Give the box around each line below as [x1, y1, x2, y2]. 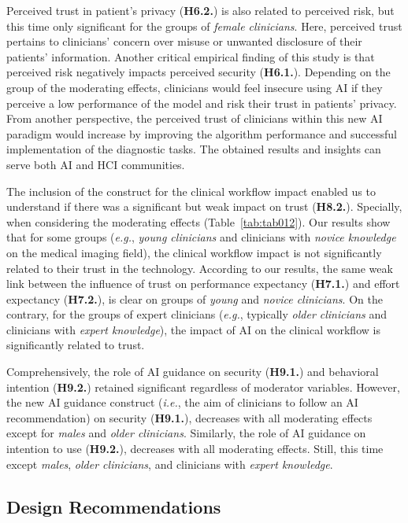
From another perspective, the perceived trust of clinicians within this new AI [6, 110, 383, 127]
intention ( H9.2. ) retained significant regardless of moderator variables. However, [6, 378, 400, 395]
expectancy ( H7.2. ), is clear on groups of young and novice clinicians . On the [6, 290, 383, 307]
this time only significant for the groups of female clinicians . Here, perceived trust [6, 17, 402, 34]
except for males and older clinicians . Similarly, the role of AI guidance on [6, 425, 366, 441]
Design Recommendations [6, 494, 221, 518]
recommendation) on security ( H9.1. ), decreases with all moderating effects [6, 409, 373, 425]
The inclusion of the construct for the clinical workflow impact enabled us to [6, 182, 376, 199]
